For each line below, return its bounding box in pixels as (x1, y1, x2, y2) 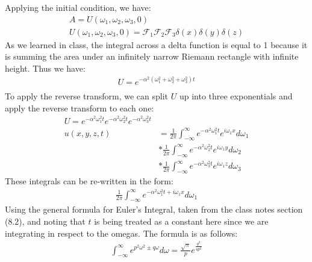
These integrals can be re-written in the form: (5, 175, 173, 187)
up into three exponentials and (179, 90, 293, 102)
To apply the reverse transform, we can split (5, 90, 169, 102)
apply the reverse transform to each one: (5, 101, 154, 114)
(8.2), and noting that (5, 214, 86, 227)
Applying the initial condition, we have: (5, 1, 151, 13)
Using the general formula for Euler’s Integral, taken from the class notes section (5, 203, 303, 216)
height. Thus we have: (5, 61, 86, 74)
